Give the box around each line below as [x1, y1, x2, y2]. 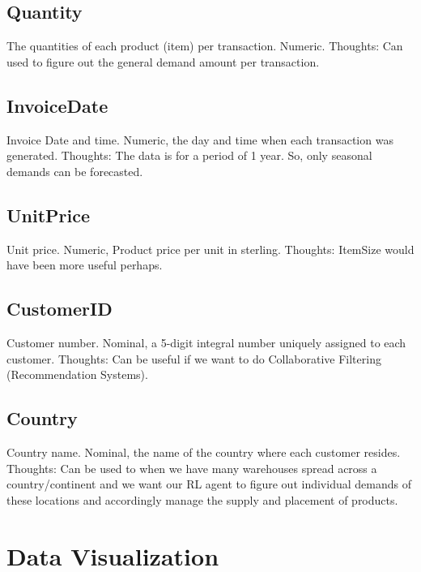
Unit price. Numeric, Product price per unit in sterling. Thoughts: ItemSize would [6, 240, 415, 257]
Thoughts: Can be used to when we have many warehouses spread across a [6, 459, 377, 476]
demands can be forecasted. [6, 162, 143, 179]
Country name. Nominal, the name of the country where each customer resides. [6, 443, 401, 460]
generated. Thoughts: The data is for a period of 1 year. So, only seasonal [6, 147, 372, 164]
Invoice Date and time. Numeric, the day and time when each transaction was [6, 131, 393, 148]
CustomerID [6, 296, 113, 321]
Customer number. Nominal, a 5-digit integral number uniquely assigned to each [6, 333, 406, 351]
